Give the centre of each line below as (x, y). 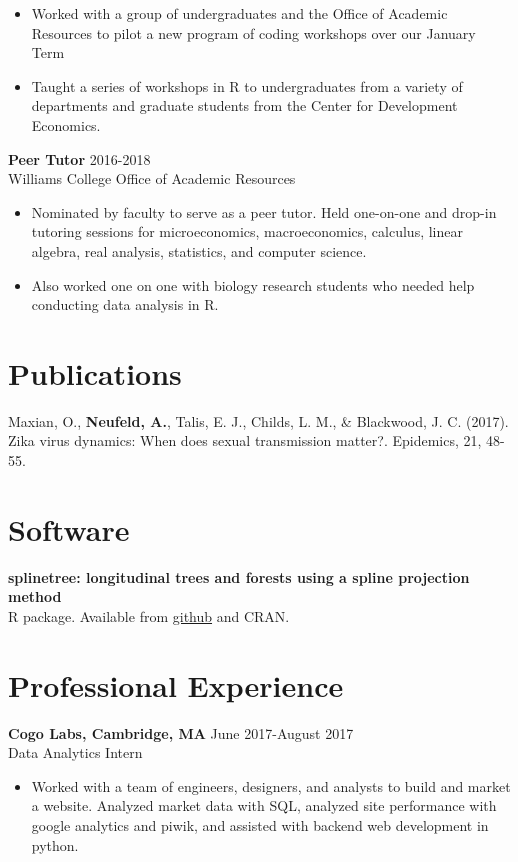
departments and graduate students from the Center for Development (244, 105)
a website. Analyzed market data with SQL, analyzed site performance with (264, 805)
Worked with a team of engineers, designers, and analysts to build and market (271, 785)
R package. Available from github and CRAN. (149, 615)
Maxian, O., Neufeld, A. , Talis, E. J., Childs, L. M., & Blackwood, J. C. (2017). (258, 420)
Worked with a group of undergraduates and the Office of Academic (239, 13)
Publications (95, 372)
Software (69, 528)
